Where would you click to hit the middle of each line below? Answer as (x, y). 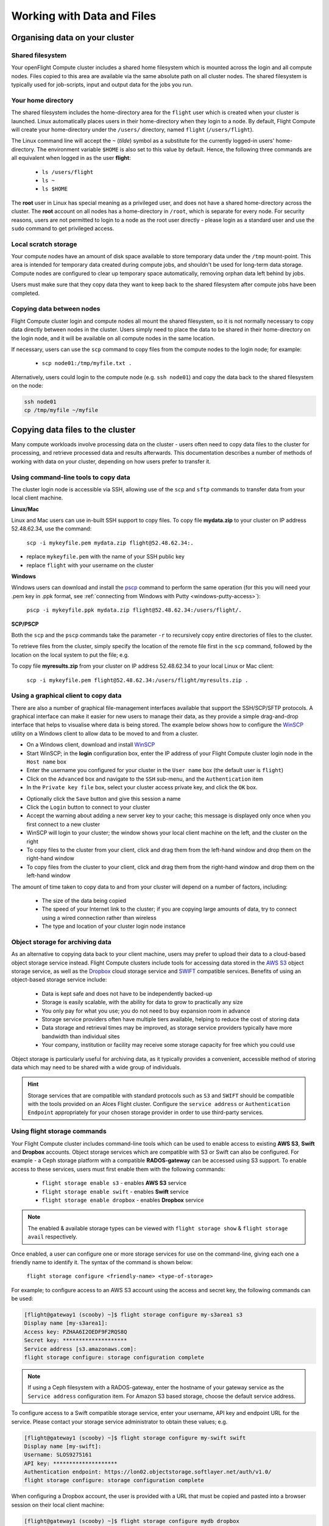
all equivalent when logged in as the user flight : (71, 158)
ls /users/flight (68, 172)
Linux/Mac (25, 509)
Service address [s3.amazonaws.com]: (80, 1349)
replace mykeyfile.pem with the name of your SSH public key (106, 557)
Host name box (47, 762)
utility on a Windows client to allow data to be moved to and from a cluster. (105, 733)
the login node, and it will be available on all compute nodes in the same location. (113, 338)
